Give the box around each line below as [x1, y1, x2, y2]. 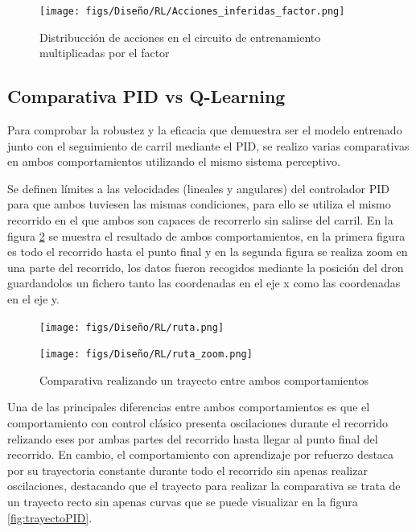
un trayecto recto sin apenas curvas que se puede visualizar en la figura [7, 493, 358, 510]
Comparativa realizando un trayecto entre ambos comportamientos [39, 371, 369, 388]
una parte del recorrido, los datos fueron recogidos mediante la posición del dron [7, 258, 404, 275]
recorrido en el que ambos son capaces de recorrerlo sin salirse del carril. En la [7, 212, 393, 229]
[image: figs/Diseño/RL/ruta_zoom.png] [39, 348, 253, 361]
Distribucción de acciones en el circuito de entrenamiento [39, 28, 321, 45]
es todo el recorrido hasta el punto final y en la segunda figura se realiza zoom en [7, 243, 408, 260]
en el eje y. [7, 290, 60, 307]
